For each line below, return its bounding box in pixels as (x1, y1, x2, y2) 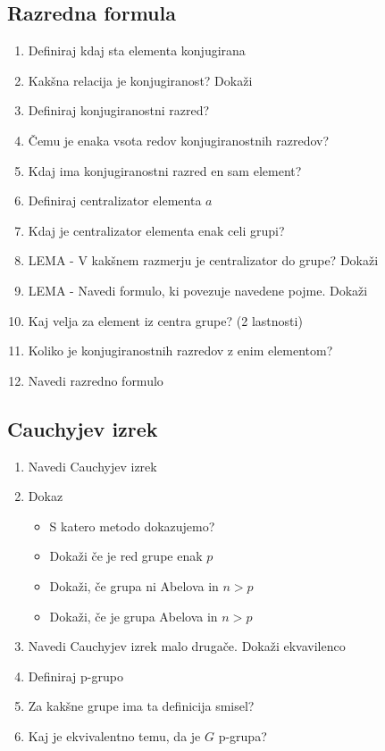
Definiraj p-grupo (28, 666, 123, 685)
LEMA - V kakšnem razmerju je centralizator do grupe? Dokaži (28, 251, 379, 270)
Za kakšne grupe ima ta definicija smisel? (28, 697, 255, 715)
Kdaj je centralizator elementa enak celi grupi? (28, 221, 285, 239)
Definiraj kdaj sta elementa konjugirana (28, 41, 246, 60)
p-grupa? (218, 726, 267, 745)
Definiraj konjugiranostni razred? (28, 101, 210, 120)
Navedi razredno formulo (28, 371, 163, 389)
